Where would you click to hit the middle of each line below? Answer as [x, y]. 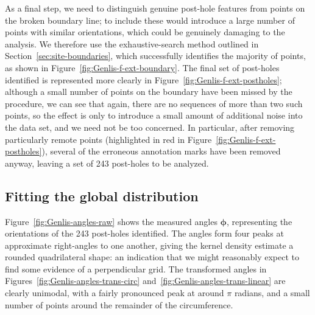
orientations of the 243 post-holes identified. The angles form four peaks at [144, 233]
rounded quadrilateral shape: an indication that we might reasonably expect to [152, 257]
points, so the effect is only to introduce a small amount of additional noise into [154, 115]
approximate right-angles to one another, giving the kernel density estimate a [149, 245]
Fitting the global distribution [102, 196]
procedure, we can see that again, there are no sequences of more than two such [154, 103]
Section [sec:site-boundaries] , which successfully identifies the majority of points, [155, 56]
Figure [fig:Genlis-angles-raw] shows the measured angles [111, 221]
